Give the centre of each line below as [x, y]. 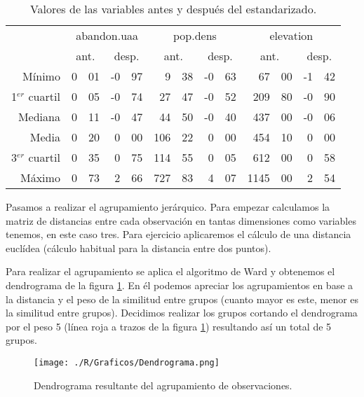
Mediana [39, 117]
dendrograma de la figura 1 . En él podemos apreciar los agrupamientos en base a [180, 285]
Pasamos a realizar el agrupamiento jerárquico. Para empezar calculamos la [168, 207]
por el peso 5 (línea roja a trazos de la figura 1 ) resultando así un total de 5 [169, 326]
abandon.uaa [107, 35]
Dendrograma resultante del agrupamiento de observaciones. [163, 385]
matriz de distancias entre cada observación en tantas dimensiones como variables [181, 220]
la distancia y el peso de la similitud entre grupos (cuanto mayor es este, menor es [182, 299]
